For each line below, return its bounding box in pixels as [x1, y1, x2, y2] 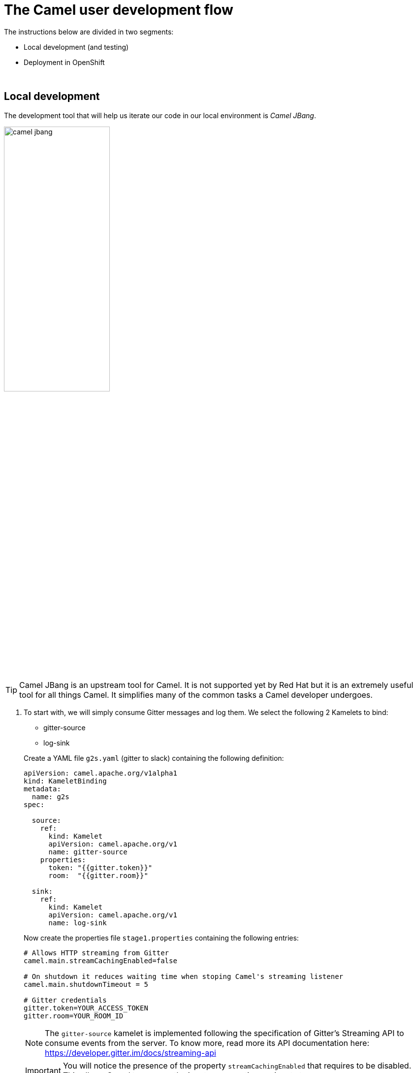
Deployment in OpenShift [24, 58, 105, 66]
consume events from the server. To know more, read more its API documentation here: [45, 1038, 370, 1048]
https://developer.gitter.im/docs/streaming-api [45, 1047, 216, 1058]
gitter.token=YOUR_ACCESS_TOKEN [24, 1004, 148, 1012]
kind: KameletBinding [24, 777, 107, 785]
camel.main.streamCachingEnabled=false [24, 956, 177, 965]
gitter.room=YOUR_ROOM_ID [24, 1011, 124, 1020]
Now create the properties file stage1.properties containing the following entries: [24, 933, 299, 942]
